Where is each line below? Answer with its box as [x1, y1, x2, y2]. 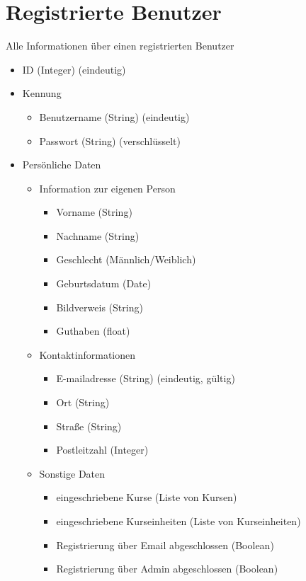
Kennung [22, 86, 62, 100]
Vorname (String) [56, 205, 132, 219]
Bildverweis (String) [56, 299, 143, 314]
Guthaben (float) [56, 323, 130, 338]
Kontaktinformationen [39, 347, 136, 362]
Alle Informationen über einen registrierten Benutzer [6, 38, 234, 53]
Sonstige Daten [39, 466, 106, 481]
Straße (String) [56, 418, 122, 433]
